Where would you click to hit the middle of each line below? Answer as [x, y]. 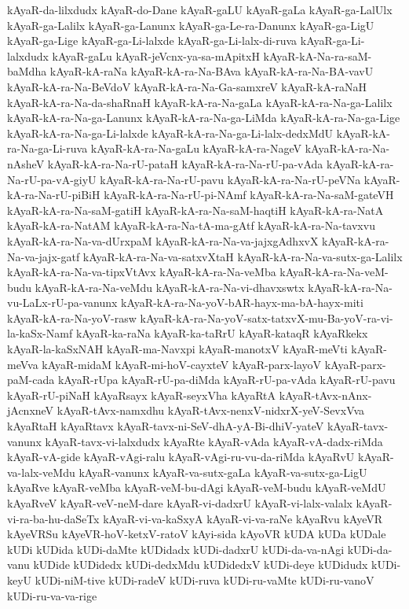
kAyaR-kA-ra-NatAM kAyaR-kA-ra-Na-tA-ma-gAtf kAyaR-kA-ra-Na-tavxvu [191, 225]
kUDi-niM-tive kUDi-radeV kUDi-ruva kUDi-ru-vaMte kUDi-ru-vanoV [204, 579]
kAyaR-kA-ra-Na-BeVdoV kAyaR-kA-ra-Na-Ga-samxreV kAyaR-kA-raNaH [187, 86]
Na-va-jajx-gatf [44, 256]
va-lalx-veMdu [41, 472]
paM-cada [31, 380]
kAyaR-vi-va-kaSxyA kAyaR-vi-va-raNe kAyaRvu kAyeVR [243, 518]
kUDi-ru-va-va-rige [52, 595]
